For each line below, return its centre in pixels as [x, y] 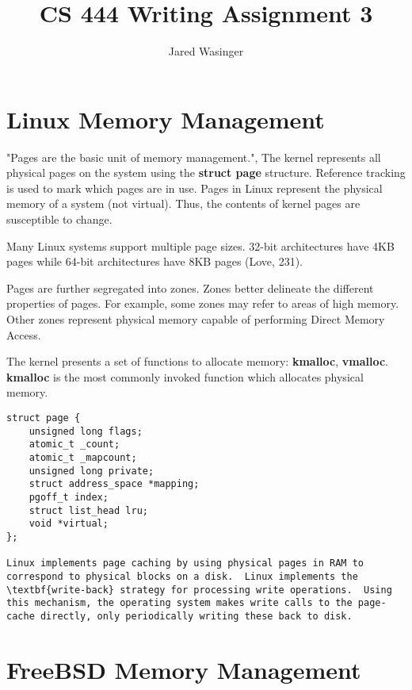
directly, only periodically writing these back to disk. [196, 616]
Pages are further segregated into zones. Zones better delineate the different [190, 287]
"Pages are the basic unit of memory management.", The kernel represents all [194, 157]
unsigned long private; [92, 471]
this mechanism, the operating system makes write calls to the [179, 603]
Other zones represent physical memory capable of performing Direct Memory [196, 319]
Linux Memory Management [166, 119]
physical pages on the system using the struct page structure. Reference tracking [206, 172]
